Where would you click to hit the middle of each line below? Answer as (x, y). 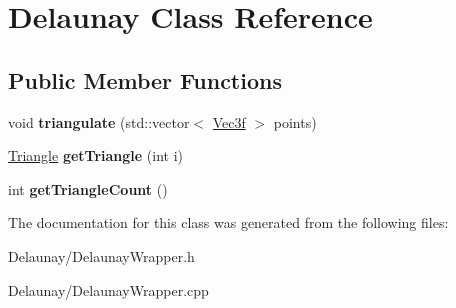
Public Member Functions (145, 79)
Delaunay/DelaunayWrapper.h (101, 255)
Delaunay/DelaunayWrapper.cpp (108, 289)
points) (295, 121)
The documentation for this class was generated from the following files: (228, 222)
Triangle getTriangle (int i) (96, 155)
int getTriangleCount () (88, 188)
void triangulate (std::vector (99, 121)
